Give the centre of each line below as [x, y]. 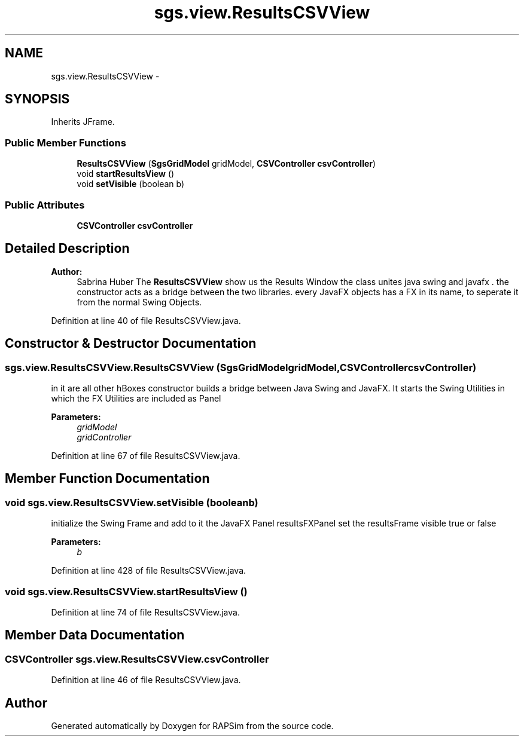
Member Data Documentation [95, 635]
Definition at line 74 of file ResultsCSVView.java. [145, 612]
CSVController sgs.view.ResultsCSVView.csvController [137, 659]
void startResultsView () [126, 174]
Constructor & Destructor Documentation [131, 344]
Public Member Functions [65, 143]
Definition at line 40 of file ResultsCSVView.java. [146, 320]
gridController [104, 437]
